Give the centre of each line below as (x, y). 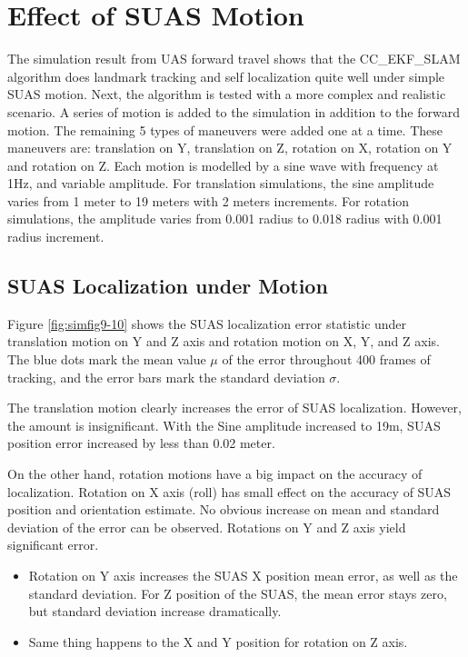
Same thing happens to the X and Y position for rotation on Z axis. (218, 641)
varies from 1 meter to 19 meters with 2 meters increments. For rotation (209, 200)
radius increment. (56, 237)
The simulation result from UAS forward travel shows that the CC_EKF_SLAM (234, 59)
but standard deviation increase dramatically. (155, 611)
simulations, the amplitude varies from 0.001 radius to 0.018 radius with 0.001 (225, 219)
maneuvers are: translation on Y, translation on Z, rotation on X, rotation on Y (230, 148)
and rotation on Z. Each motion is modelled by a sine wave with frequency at (223, 165)
